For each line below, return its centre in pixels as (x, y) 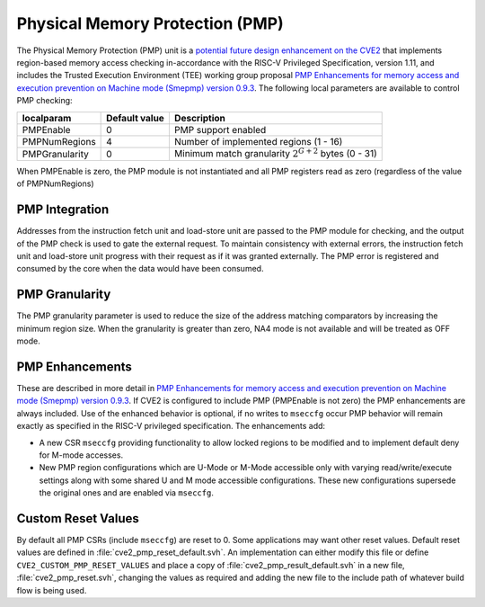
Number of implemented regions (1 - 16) (258, 141)
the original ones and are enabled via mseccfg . (127, 493)
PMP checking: (44, 101)
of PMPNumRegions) (55, 183)
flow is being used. (52, 590)
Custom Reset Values (78, 518)
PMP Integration (63, 210)
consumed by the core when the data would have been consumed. (140, 269)
